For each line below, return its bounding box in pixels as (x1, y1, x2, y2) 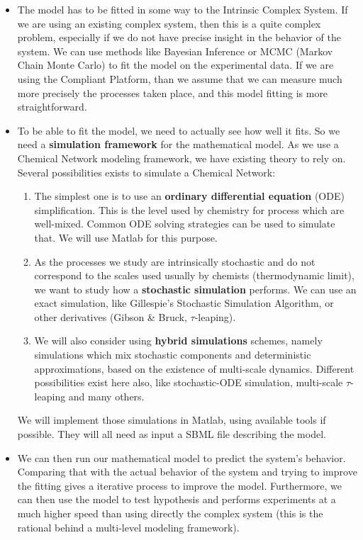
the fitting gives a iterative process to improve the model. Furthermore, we (17, 478, 342, 493)
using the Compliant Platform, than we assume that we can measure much (17, 71, 342, 86)
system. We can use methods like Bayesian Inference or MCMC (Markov (17, 43, 333, 58)
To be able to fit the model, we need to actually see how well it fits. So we (17, 123, 340, 137)
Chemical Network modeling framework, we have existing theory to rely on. (17, 150, 346, 165)
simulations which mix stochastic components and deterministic (34, 347, 311, 362)
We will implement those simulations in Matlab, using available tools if (17, 412, 326, 427)
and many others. (68, 388, 145, 403)
